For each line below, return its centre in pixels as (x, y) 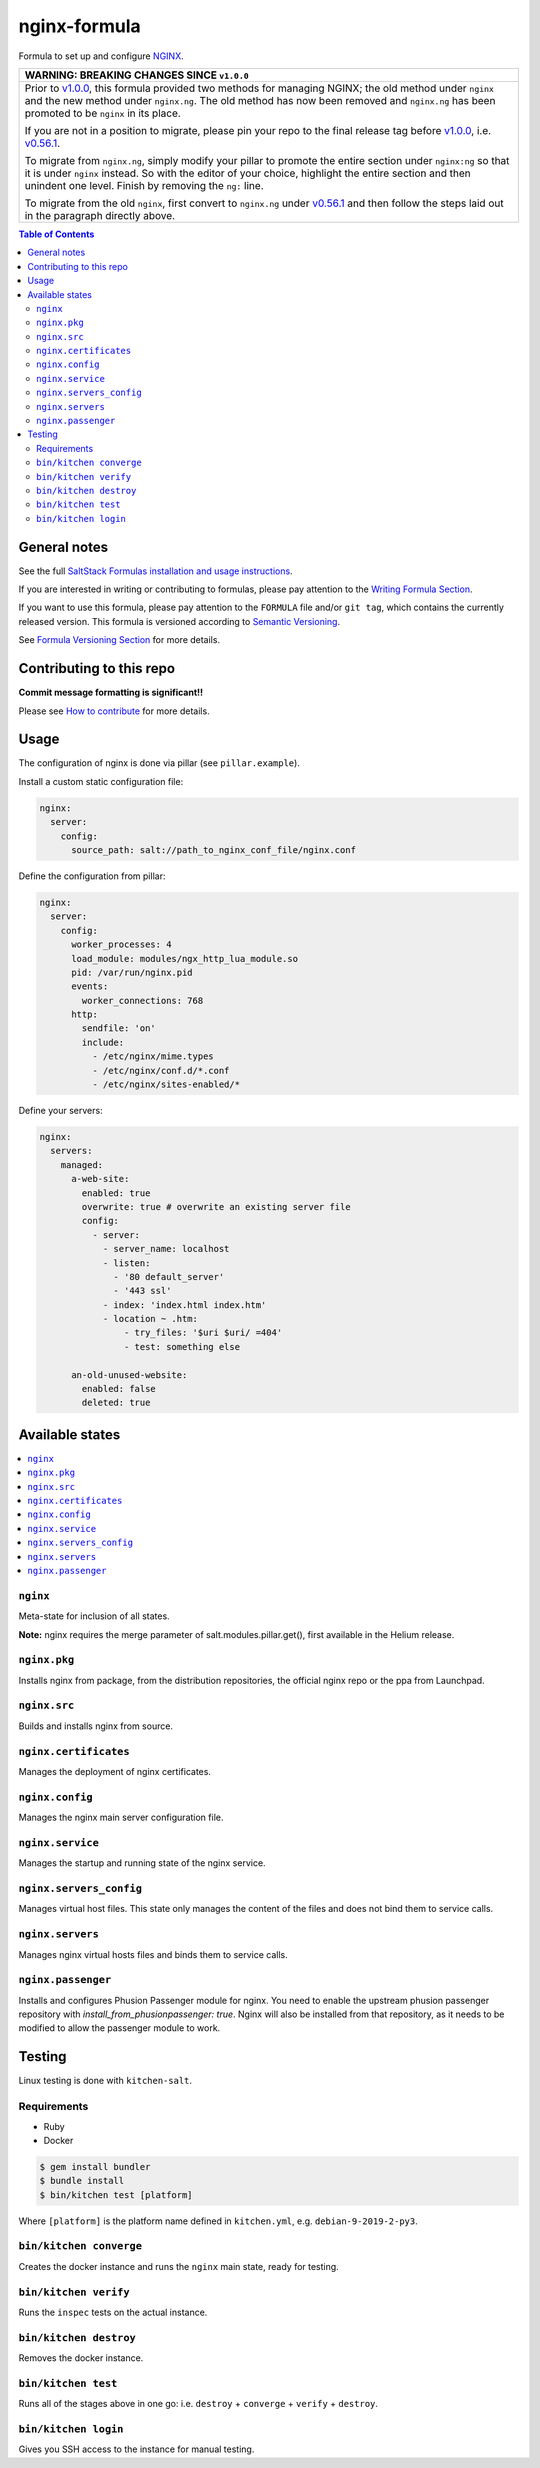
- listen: (126, 1263)
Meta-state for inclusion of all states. (94, 1616)
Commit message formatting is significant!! (111, 692)
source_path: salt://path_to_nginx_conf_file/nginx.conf (214, 849)
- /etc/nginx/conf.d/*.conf (160, 1070)
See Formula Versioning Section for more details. (119, 640)
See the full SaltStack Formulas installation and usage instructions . (156, 571)
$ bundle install (82, 2181)
